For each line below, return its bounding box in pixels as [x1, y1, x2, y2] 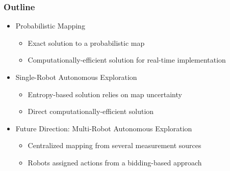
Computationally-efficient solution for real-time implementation [28, 54, 226, 65]
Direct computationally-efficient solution [28, 106, 154, 117]
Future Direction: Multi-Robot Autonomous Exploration [15, 123, 192, 133]
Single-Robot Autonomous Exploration [15, 72, 137, 82]
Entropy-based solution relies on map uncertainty [28, 89, 182, 99]
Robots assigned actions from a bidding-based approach [28, 157, 202, 167]
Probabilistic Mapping [15, 20, 85, 31]
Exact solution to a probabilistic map [28, 37, 145, 48]
